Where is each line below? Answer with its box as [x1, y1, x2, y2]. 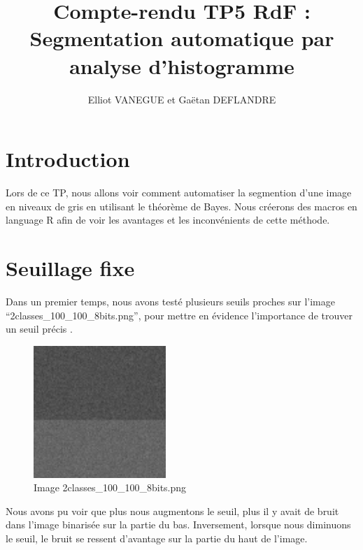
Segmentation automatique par [29, 24, 334, 52]
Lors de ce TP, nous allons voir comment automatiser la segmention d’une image [6, 185, 352, 200]
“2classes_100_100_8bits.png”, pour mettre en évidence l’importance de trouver [6, 307, 353, 322]
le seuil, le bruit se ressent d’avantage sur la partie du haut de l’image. [6, 531, 308, 546]
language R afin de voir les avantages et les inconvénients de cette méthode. [6, 212, 330, 227]
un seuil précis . [6, 321, 73, 336]
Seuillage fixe [6, 254, 135, 282]
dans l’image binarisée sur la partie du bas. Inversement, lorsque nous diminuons [6, 517, 351, 532]
